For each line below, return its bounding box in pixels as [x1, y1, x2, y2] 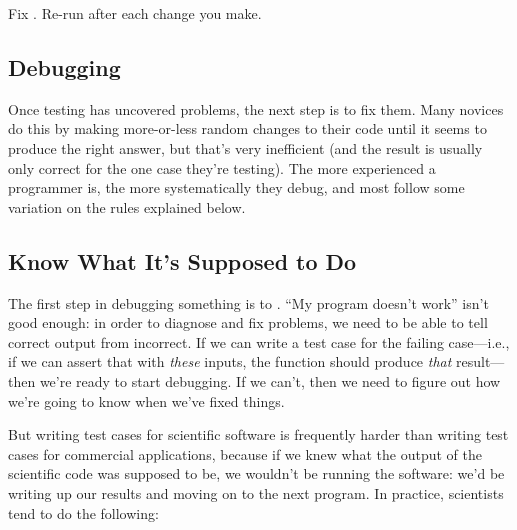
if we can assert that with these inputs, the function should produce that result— [8, 351, 505, 372]
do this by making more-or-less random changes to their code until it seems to [8, 118, 487, 139]
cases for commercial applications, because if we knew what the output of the [8, 443, 483, 464]
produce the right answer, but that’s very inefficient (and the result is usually [8, 137, 483, 158]
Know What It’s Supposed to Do [8, 245, 357, 276]
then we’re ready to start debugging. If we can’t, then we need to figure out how [8, 370, 501, 391]
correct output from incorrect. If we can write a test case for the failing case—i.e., [8, 331, 510, 352]
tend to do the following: [8, 502, 159, 523]
